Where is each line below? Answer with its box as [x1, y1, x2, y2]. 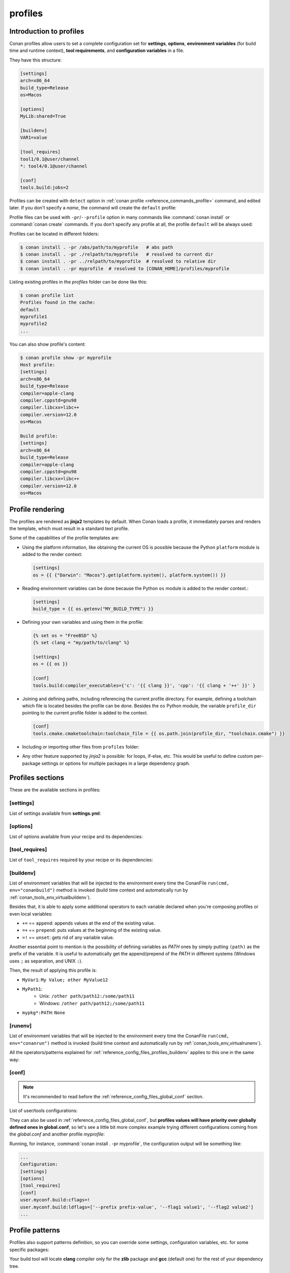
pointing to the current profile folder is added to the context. [22, 710, 149, 716]
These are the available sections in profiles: [9, 787, 101, 793]
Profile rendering [9, 505, 65, 514]
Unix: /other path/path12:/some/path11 [39, 993, 135, 999]
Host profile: [20, 362, 55, 368]
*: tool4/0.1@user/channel [20, 163, 88, 169]
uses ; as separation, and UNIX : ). [9, 958, 83, 964]
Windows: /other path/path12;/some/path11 [39, 1000, 145, 1006]
